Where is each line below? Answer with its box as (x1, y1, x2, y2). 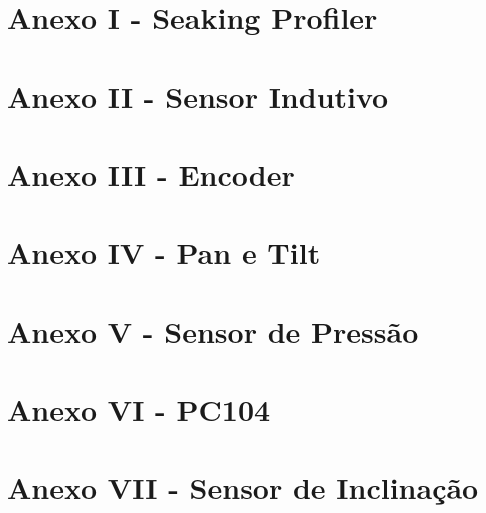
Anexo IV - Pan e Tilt (7, 232, 321, 273)
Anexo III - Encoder (7, 153, 295, 194)
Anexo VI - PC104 (7, 389, 271, 430)
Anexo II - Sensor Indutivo (7, 75, 389, 116)
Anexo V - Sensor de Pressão (7, 310, 419, 351)
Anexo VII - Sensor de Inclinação (7, 467, 479, 508)
